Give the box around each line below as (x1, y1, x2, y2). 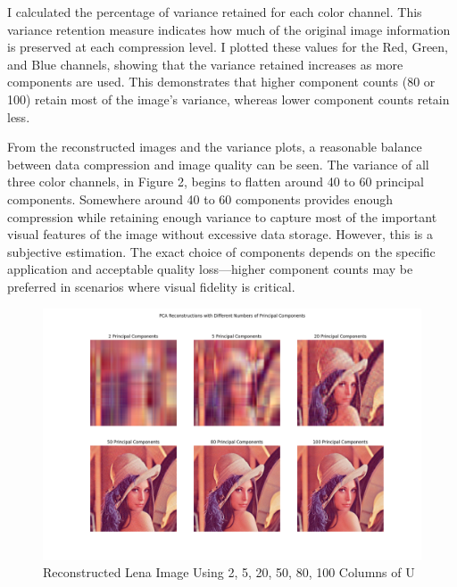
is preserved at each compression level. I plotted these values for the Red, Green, (7, 37, 448, 56)
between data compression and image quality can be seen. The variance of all (7, 154, 429, 173)
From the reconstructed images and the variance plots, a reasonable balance (7, 137, 422, 156)
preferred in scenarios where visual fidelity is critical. (7, 277, 295, 295)
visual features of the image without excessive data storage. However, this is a (7, 225, 433, 244)
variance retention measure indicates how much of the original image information (7, 20, 451, 38)
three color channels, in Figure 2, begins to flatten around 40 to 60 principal (7, 172, 424, 191)
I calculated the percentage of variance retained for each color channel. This (7, 3, 422, 21)
